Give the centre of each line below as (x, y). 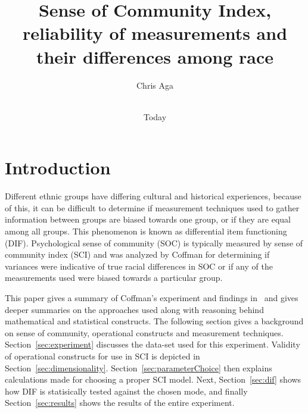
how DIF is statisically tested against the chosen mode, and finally (126, 391)
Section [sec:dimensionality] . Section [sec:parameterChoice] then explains (139, 367)
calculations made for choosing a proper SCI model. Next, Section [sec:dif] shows (153, 379)
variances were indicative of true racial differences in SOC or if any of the (139, 266)
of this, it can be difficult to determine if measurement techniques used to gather (152, 207)
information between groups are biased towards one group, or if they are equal (148, 219)
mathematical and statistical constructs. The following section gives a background (154, 321)
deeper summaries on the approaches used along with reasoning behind (134, 309)
